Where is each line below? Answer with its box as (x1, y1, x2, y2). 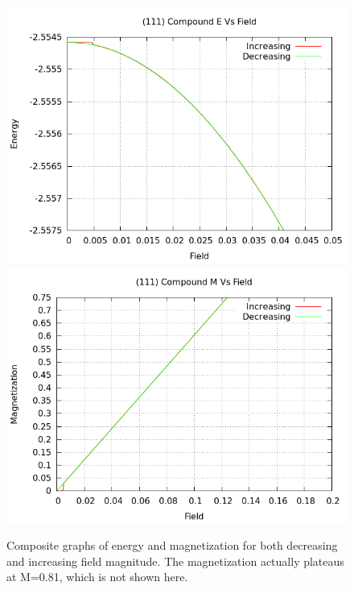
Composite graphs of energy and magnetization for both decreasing (6, 537, 338, 554)
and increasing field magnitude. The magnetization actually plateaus (6, 552, 344, 569)
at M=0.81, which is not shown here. (6, 568, 188, 585)
